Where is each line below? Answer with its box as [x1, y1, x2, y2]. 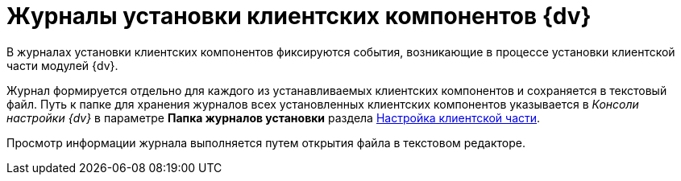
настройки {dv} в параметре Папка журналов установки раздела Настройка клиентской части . [6, 110, 541, 125]
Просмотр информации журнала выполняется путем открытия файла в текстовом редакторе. [6, 135, 525, 150]
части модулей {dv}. [6, 58, 118, 72]
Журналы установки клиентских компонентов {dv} [6, 2, 592, 30]
